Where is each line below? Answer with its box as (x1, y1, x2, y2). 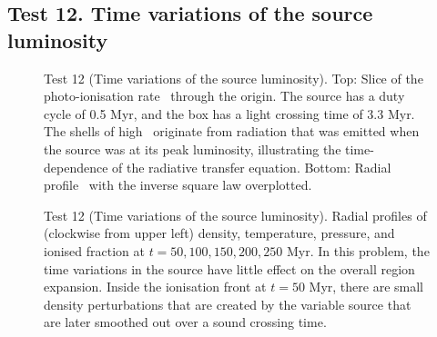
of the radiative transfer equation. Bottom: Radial (112, 157, 391, 176)
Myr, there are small (309, 277, 423, 296)
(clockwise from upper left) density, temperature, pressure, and (44, 223, 395, 243)
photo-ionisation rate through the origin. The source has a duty (44, 86, 405, 105)
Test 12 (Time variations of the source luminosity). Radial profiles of (44, 205, 427, 224)
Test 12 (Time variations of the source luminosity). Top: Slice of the (44, 68, 423, 87)
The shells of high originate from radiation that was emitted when (44, 122, 420, 141)
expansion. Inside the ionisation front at (44, 277, 267, 296)
